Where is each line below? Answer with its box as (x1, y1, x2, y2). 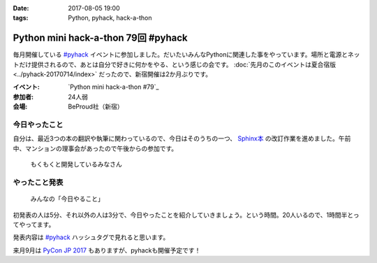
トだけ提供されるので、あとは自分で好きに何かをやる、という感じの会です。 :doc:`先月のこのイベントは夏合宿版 (13, 60, 337, 69)
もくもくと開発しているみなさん (30, 160, 122, 169)
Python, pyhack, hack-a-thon (68, 14, 152, 22)
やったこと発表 (13, 177, 64, 187)
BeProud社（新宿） (68, 102, 124, 111)
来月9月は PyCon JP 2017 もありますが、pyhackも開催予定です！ (13, 246, 201, 255)
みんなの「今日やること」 (30, 194, 104, 203)
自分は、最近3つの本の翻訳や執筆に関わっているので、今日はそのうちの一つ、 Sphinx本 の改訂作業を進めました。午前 (13, 134, 351, 143)
